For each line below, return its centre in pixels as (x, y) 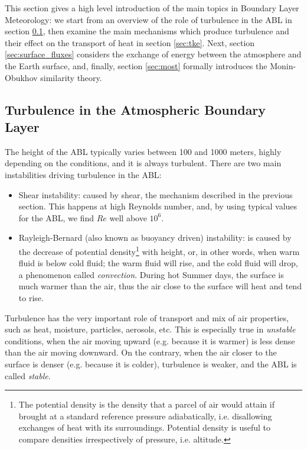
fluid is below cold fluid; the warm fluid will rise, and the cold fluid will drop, (158, 263)
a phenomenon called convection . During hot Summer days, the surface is (151, 274)
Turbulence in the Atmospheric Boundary (135, 109)
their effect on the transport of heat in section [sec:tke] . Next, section (130, 42)
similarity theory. (71, 77)
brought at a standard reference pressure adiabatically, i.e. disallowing (145, 416)
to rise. (31, 297)
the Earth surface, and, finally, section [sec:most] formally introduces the (136, 65)
